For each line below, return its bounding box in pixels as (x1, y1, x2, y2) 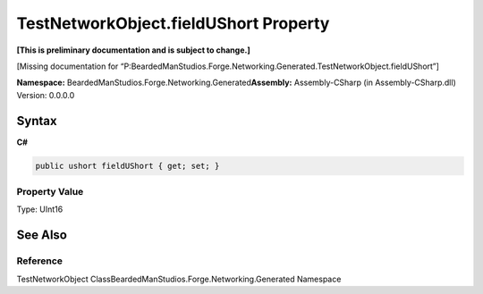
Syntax (16, 113, 57, 129)
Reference (16, 255, 63, 267)
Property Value (16, 185, 84, 197)
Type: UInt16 (16, 204, 64, 214)
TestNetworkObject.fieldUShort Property (16, 13, 330, 33)
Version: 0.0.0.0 (16, 89, 75, 100)
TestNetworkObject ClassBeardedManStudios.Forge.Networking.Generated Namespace (16, 273, 342, 284)
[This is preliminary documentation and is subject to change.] (16, 45, 250, 55)
